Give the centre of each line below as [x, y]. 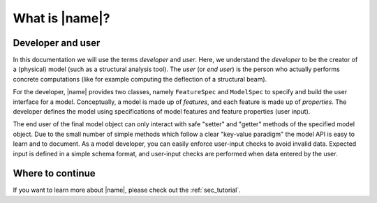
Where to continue [54, 173]
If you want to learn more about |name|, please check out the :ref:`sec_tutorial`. [127, 190]
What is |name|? [61, 18]
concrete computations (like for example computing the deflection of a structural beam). [140, 79]
